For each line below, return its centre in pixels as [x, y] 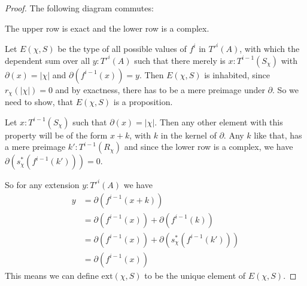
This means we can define [52, 275]
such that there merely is [180, 60]
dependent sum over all [48, 60]
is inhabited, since [237, 74]
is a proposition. [143, 102]
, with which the [270, 48]
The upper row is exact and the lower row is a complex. [107, 28]
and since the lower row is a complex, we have [209, 147]
